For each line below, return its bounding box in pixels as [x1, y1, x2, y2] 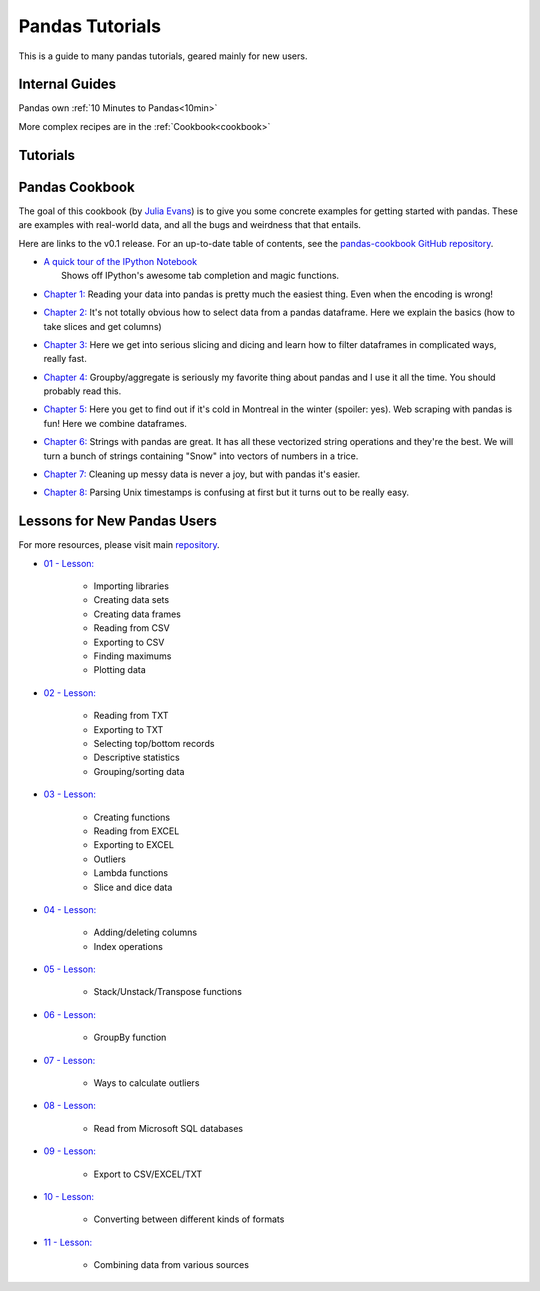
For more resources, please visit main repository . [18, 539, 220, 551]
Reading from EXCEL [93, 825, 180, 837]
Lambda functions [93, 867, 169, 879]
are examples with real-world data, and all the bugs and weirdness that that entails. [18, 219, 362, 231]
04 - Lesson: [43, 903, 97, 915]
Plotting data [93, 664, 147, 676]
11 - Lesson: [43, 1236, 93, 1248]
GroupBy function [93, 1031, 167, 1044]
